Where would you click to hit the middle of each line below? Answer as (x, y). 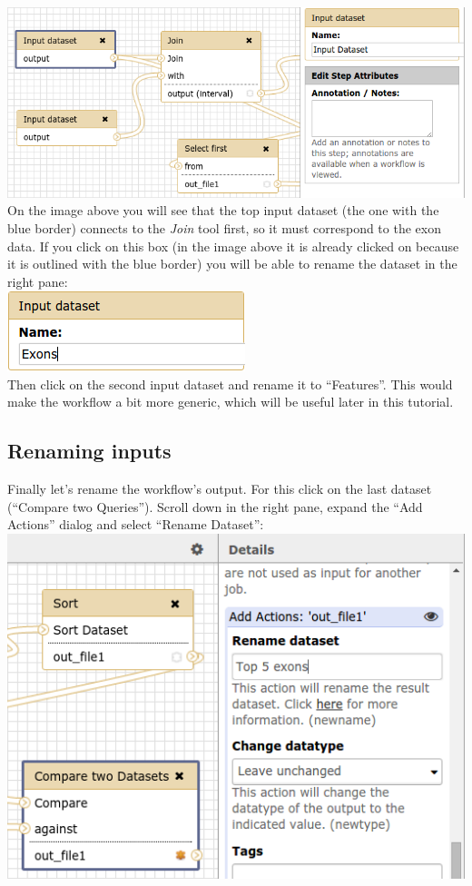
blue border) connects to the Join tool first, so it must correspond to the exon (224, 227)
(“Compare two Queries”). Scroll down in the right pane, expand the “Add (215, 506)
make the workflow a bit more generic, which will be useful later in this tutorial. (231, 402)
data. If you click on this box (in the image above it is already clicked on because (233, 246)
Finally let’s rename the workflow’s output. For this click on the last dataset (220, 489)
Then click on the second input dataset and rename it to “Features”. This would (230, 384)
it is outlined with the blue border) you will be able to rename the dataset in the (232, 264)
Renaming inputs (89, 451)
